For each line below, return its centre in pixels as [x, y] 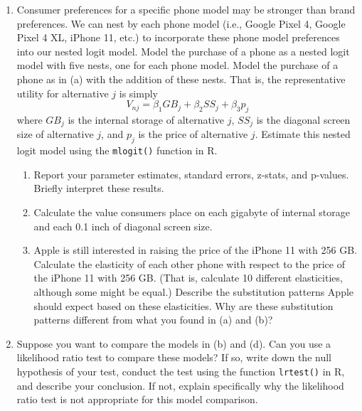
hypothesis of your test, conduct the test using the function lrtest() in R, [181, 371]
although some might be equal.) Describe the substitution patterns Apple [194, 292]
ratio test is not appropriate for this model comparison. [137, 399]
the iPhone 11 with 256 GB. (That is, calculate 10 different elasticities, [188, 278]
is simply [138, 93]
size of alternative [55, 134]
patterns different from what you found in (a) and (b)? [153, 320]
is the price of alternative [193, 134]
